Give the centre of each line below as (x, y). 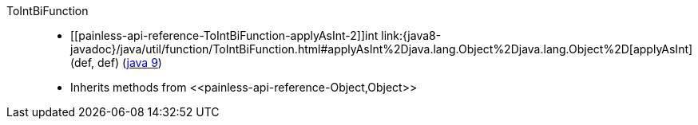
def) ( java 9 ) (130, 62)
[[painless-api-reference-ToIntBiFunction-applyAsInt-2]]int (224, 35)
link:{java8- (411, 35)
